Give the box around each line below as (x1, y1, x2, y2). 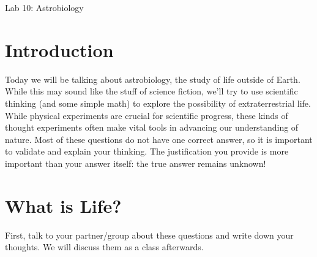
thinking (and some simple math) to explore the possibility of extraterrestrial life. (5, 96, 311, 109)
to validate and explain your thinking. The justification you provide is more (5, 145, 289, 158)
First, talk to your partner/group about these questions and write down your (5, 228, 294, 241)
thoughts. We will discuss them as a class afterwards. (5, 240, 204, 253)
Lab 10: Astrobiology (5, 1, 84, 13)
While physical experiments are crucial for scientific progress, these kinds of (5, 109, 288, 121)
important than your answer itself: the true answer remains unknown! (5, 156, 266, 169)
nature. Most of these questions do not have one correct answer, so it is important (5, 132, 313, 145)
